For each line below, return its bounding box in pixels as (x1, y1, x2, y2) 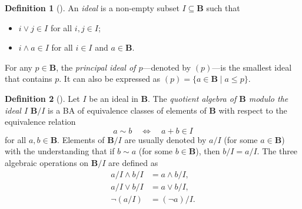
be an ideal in (89, 92, 138, 104)
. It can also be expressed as (59, 72, 161, 85)
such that (206, 2, 240, 14)
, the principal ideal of (56, 61, 136, 73)
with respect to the (218, 104, 287, 116)
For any (5, 61, 32, 73)
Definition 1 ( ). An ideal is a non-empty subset (5, 2, 180, 14)
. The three (257, 145, 298, 157)
